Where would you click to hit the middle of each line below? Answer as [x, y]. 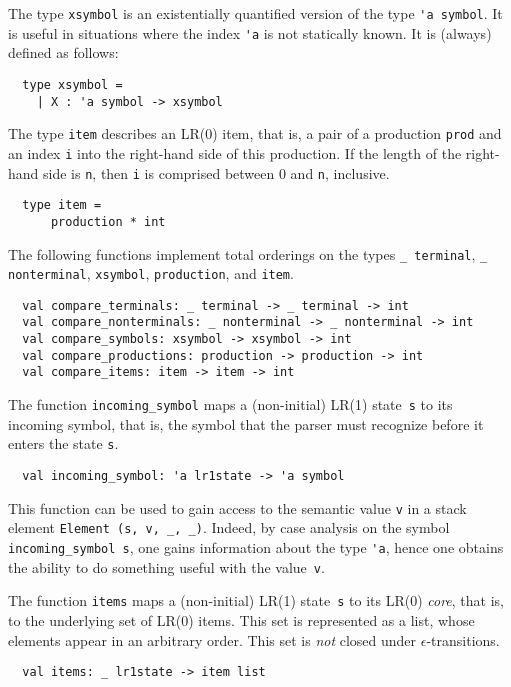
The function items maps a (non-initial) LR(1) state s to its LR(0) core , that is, [256, 600]
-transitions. [463, 639]
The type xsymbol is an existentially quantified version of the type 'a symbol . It [255, 13]
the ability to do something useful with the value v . [166, 566]
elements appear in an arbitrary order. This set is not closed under [212, 639]
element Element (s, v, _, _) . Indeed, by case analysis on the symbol [229, 527]
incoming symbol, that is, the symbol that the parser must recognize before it [246, 423]
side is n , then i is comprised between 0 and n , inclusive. [216, 172]
